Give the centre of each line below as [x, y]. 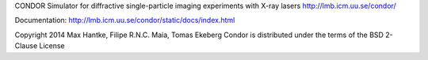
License [52, 46]
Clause [26, 46]
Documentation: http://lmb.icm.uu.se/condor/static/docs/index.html [125, 21]
